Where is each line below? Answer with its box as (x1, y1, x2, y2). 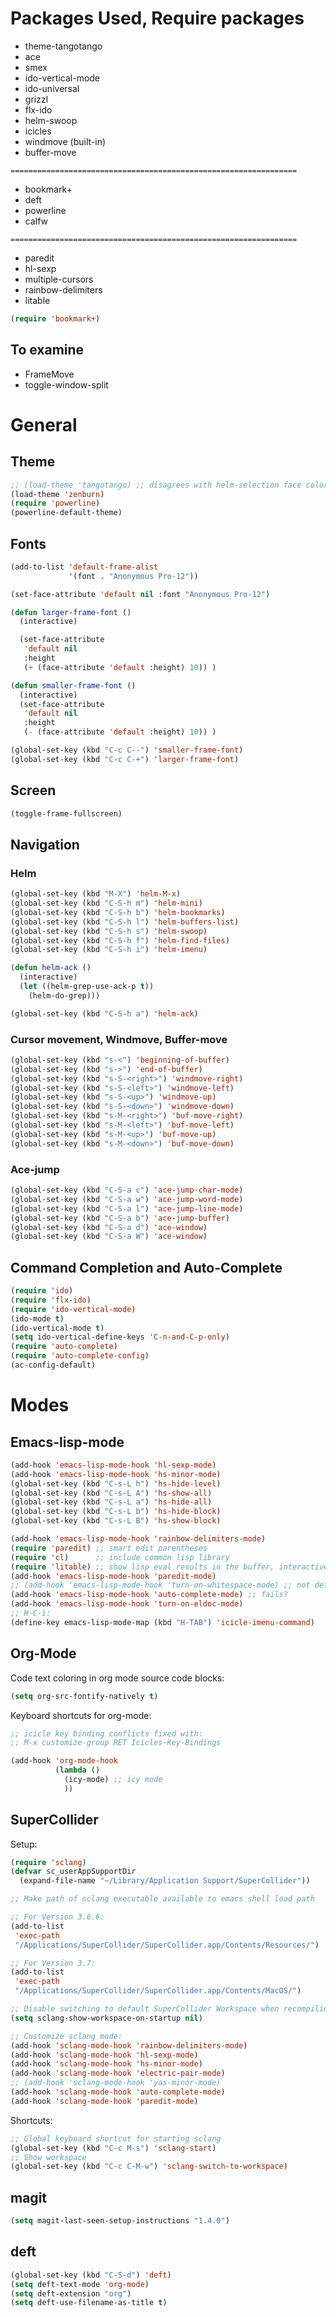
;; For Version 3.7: (10, 1958, 97, 1968)
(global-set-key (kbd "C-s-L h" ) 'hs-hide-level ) (10, 1478, 222, 1489)
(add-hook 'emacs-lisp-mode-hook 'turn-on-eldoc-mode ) (10, 1599, 244, 1609)
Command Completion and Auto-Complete (10, 1259, 283, 1276)
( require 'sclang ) (10, 1857, 87, 1867)
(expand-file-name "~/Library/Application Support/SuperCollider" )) (19, 1876, 311, 1886)
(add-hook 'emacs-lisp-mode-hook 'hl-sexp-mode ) (10, 1460, 217, 1470)
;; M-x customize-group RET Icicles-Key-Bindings (10, 1738, 222, 1748)
